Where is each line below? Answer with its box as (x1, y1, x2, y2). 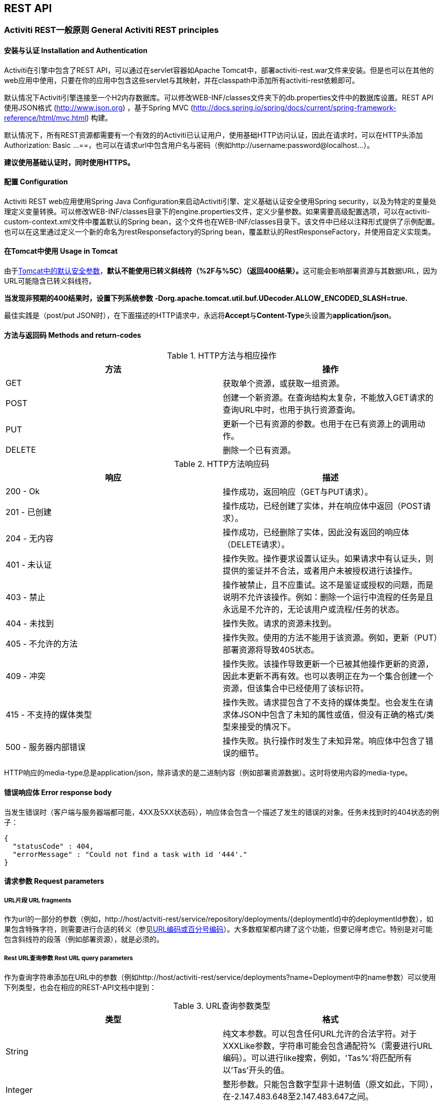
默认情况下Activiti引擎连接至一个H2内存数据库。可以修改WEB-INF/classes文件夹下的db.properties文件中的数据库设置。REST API (4, 93, 433, 102)
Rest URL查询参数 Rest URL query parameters (4, 955, 133, 962)
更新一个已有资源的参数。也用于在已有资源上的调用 (223, 419, 418, 429)
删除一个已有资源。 (223, 445, 296, 456)
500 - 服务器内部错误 (6, 742, 86, 753)
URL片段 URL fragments (4, 896, 71, 904)
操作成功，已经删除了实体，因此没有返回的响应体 (223, 527, 410, 538)
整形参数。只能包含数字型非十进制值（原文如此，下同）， (223, 1079, 438, 1089)
